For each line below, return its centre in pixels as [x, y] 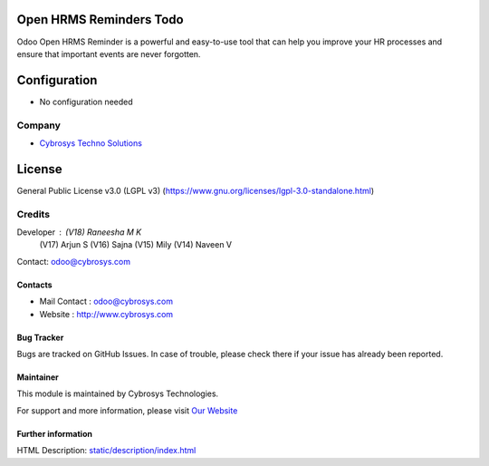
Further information [54, 433]
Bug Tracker [40, 337]
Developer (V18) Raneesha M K [79, 232]
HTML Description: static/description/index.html [106, 451]
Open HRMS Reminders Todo [101, 19]
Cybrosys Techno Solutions [91, 143]
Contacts [35, 285]
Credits [33, 214]
